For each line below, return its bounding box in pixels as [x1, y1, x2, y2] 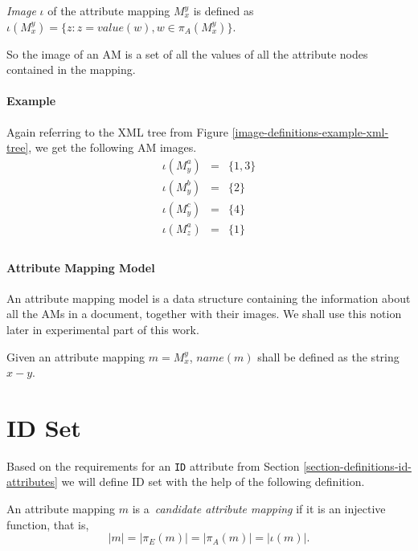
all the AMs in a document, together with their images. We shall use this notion [6, 305, 402, 322]
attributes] [6, 473, 58, 490]
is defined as [193, 2, 254, 18]
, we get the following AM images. [28, 139, 197, 156]
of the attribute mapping [47, 2, 170, 18]
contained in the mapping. [6, 61, 136, 78]
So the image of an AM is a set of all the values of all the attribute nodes [6, 45, 368, 62]
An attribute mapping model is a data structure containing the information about [6, 289, 411, 306]
